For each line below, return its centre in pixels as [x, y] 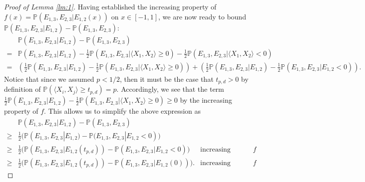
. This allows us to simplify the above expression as [123, 111]
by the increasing [206, 100]
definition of [22, 89]
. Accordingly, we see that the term [170, 89]
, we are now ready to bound [202, 16]
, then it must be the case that [167, 79]
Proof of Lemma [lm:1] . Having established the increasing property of [110, 6]
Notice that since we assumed [49, 79]
